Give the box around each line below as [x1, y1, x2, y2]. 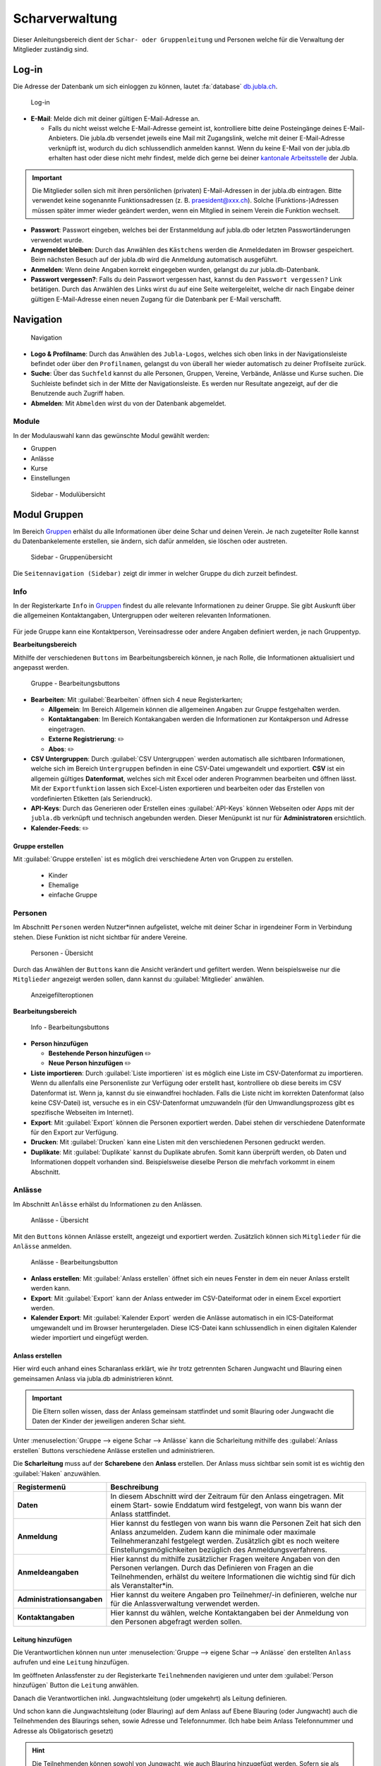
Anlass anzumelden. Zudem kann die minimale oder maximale [110, 1527, 316, 1536]
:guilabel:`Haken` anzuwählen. [13, 1469, 102, 1478]
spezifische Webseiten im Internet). [30, 1108, 134, 1117]
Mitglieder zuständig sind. [13, 45, 89, 53]
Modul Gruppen [13, 509, 84, 521]
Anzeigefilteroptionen [30, 991, 94, 1000]
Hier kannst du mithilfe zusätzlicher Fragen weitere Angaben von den [110, 1554, 340, 1564]
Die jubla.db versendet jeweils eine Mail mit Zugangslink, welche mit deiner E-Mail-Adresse [80, 134, 345, 143]
